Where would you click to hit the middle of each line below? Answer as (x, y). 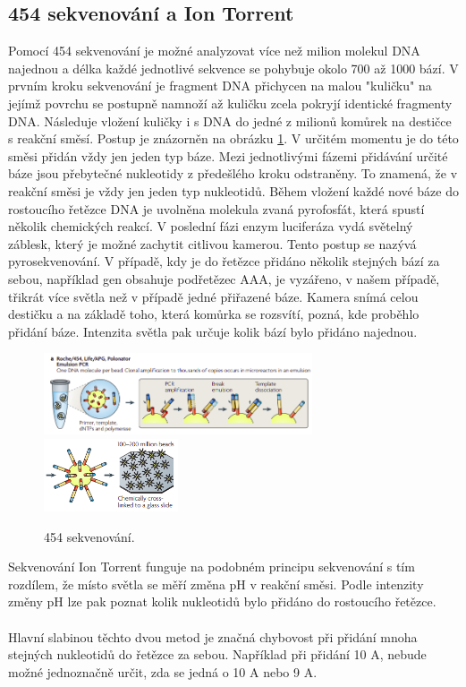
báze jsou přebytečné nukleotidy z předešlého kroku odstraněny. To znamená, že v (233, 173)
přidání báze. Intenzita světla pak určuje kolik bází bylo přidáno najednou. (213, 331)
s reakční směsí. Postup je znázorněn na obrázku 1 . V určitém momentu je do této (233, 138)
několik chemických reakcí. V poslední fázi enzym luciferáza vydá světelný (211, 226)
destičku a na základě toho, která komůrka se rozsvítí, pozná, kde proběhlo (214, 314)
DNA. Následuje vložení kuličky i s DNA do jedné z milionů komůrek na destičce (230, 120)
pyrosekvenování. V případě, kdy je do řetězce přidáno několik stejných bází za (224, 261)
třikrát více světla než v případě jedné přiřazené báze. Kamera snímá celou (213, 296)
